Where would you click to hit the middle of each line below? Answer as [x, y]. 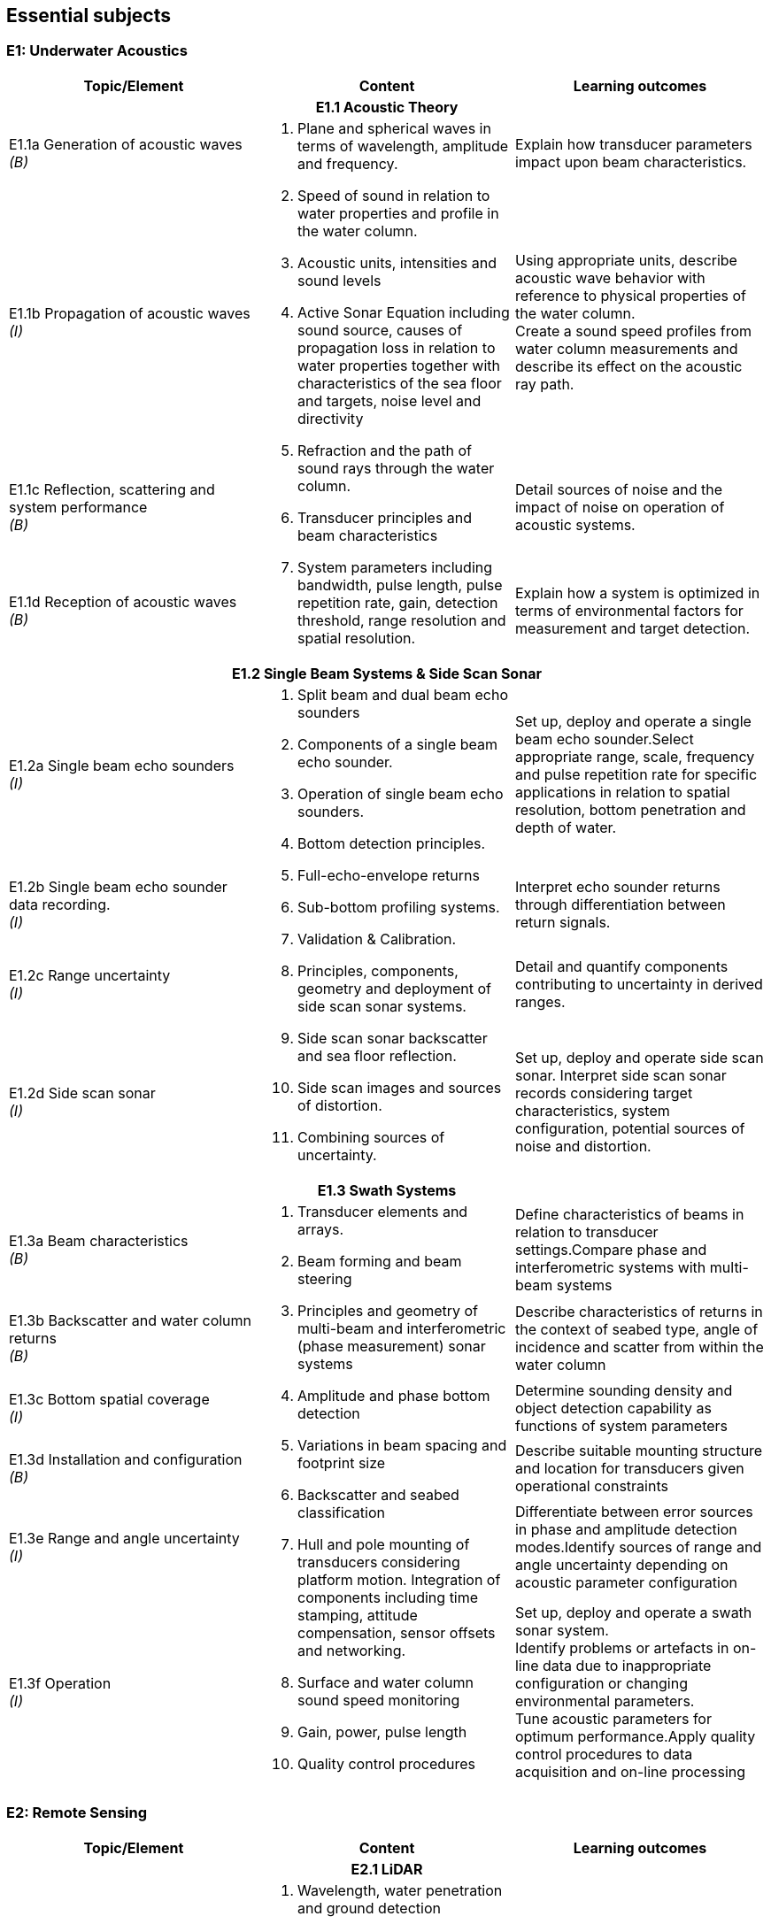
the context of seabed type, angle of [636, 1330]
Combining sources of [371, 1137]
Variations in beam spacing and [402, 1445]
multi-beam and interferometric [401, 1328]
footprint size [341, 1462]
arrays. [320, 1229]
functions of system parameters [621, 1425]
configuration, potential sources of [630, 1128]
